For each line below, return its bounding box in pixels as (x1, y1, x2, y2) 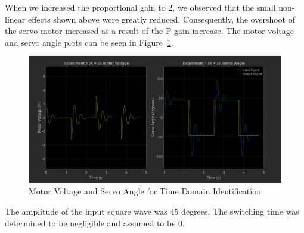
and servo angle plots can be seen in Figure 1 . (5, 36, 173, 48)
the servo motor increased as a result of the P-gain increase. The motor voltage (5, 24, 294, 37)
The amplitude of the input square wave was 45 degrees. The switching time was (5, 204, 299, 217)
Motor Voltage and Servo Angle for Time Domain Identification (29, 185, 261, 197)
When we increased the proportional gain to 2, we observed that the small (5, 1, 276, 13)
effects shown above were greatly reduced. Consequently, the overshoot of (27, 12, 295, 25)
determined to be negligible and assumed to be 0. (5, 216, 185, 229)
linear (5, 12, 26, 25)
